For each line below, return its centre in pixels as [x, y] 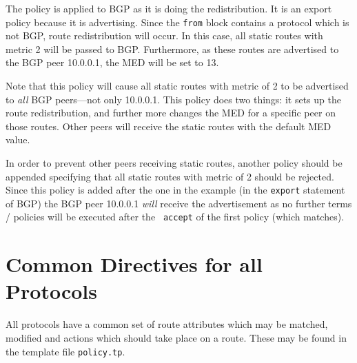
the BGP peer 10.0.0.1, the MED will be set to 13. [112, 62]
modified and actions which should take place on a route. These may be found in [176, 338]
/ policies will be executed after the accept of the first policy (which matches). [175, 217]
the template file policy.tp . [65, 351]
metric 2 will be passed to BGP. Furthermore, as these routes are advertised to [172, 49]
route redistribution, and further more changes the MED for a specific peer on [171, 113]
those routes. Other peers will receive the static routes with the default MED [169, 126]
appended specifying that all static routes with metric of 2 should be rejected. [170, 176]
